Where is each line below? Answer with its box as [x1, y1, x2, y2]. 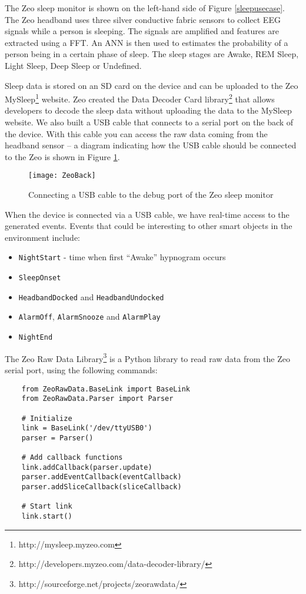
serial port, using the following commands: [5, 363, 158, 376]
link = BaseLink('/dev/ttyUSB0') [21, 424, 152, 433]
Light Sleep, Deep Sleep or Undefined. [5, 59, 142, 71]
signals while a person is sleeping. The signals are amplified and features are [5, 25, 279, 37]
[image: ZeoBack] [28, 171, 96, 180]
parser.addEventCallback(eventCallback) [21, 473, 182, 482]
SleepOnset [18, 274, 61, 283]
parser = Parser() [21, 433, 94, 442]
